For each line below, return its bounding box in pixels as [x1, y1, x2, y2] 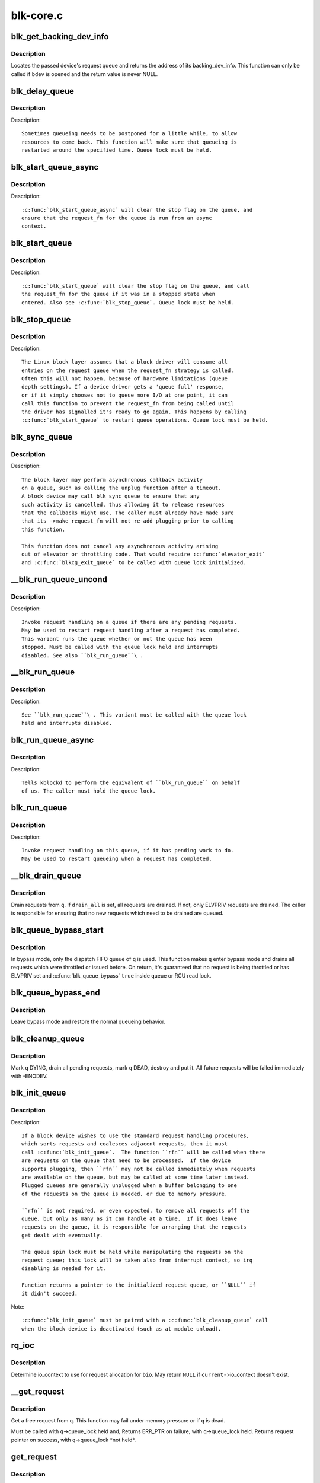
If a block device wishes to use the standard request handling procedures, [21, 1132, 250, 1139]
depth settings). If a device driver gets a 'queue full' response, [21, 383, 225, 390]
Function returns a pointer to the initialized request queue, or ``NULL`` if [21, 1282, 256, 1288]
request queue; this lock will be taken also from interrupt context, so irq [21, 1256, 253, 1264]
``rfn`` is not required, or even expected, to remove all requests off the [21, 1207, 250, 1214]
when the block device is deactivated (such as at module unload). [21, 1325, 222, 1332]
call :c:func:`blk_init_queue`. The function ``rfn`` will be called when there [21, 1148, 265, 1156]
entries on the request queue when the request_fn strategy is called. [21, 367, 234, 374]
